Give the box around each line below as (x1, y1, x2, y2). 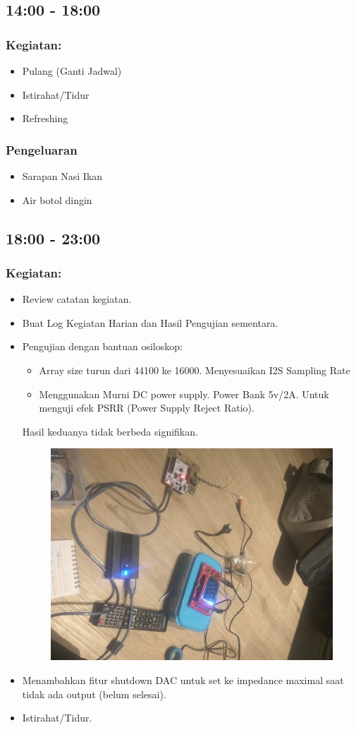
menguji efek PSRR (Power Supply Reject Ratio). (39, 400, 254, 415)
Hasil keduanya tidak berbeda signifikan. (22, 424, 198, 438)
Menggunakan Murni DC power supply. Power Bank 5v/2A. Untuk (39, 386, 329, 401)
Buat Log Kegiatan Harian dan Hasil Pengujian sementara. (22, 315, 278, 330)
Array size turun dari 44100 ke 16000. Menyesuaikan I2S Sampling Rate (39, 362, 350, 377)
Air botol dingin (22, 192, 92, 207)
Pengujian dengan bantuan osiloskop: (22, 339, 183, 354)
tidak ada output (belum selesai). (22, 686, 166, 701)
